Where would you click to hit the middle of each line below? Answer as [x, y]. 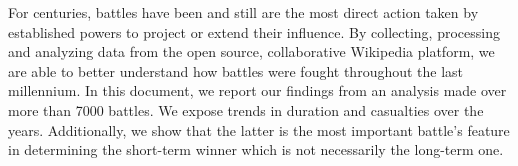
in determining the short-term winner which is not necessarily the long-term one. [256, 149]
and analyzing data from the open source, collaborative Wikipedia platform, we [251, 51]
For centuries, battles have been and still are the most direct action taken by [243, 12]
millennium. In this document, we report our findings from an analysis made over [257, 90]
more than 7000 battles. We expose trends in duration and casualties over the [246, 109]
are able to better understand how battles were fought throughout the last [236, 70]
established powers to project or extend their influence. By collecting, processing [254, 31]
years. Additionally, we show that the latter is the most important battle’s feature [259, 129]
